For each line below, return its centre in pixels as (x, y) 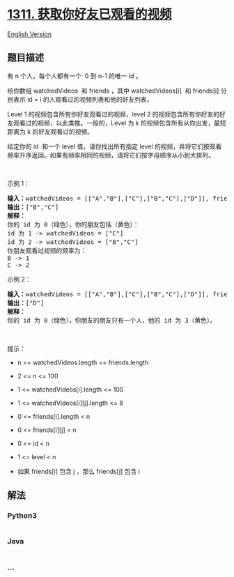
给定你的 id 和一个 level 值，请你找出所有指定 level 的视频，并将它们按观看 (115, 146)
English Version (30, 34)
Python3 (22, 516)
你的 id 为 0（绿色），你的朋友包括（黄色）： (73, 224)
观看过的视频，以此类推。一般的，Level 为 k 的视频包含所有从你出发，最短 (119, 123)
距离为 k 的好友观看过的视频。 (50, 131)
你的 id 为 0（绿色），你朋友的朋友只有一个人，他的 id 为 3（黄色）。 (112, 320)
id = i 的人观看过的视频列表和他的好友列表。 (90, 99)
